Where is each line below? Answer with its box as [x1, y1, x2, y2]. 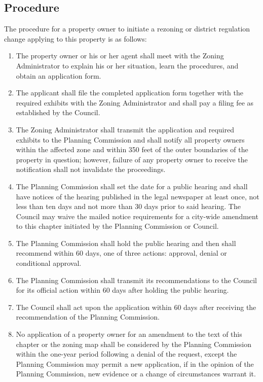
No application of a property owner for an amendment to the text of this [16, 329, 242, 339]
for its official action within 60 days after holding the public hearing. [16, 285, 229, 295]
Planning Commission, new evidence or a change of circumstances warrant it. [16, 368, 256, 379]
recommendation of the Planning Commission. [16, 311, 160, 322]
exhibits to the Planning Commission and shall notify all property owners [16, 134, 245, 145]
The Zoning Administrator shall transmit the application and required [16, 124, 235, 134]
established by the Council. [16, 107, 100, 118]
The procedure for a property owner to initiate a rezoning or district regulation [4, 23, 250, 34]
